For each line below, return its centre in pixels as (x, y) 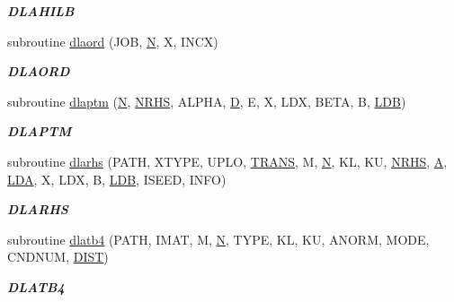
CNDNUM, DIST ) (58, 257)
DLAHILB (41, 11)
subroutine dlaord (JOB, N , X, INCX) (113, 41)
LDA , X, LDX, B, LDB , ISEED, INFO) (117, 179)
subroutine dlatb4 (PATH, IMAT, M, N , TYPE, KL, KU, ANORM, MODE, (218, 239)
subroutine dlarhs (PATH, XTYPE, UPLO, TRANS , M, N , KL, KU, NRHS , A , (227, 161)
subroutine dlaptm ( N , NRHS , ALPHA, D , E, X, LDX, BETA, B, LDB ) (207, 101)
